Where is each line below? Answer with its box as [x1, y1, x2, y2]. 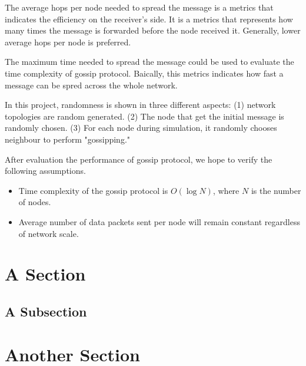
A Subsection [5, 302, 87, 320]
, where [212, 184, 240, 196]
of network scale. [18, 227, 79, 239]
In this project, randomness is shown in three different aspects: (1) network [5, 98, 276, 111]
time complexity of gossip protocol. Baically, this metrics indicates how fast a [5, 67, 284, 79]
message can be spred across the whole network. [5, 78, 178, 91]
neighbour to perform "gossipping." [5, 133, 131, 145]
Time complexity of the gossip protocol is [18, 184, 168, 196]
